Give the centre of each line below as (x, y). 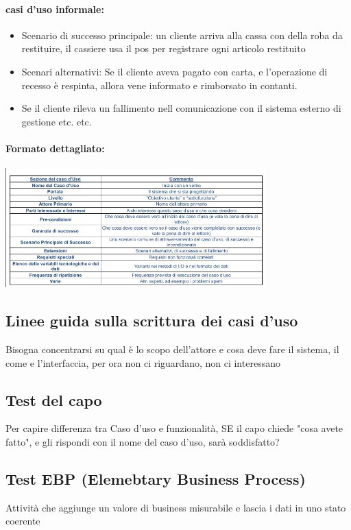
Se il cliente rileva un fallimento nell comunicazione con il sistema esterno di (181, 108)
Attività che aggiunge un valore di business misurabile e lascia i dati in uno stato (176, 507)
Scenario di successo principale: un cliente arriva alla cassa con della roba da (182, 35)
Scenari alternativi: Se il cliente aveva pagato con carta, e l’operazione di (174, 71)
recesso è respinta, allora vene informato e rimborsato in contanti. (159, 85)
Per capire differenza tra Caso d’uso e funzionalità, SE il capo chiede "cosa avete (174, 428)
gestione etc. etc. (57, 121)
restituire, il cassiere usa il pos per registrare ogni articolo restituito (164, 48)
